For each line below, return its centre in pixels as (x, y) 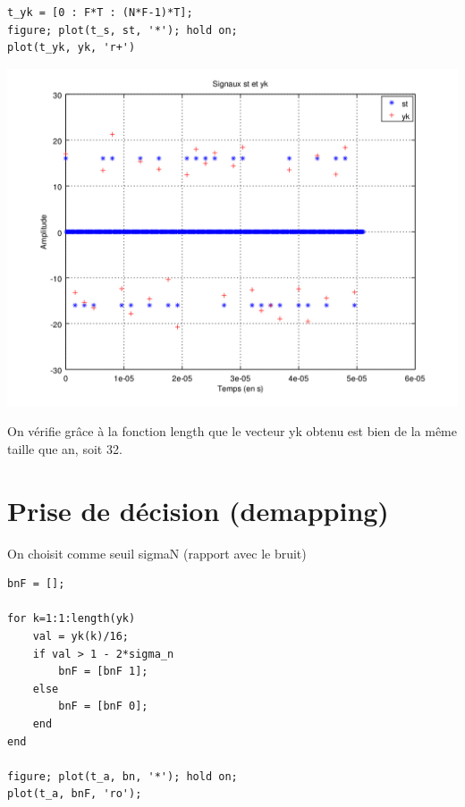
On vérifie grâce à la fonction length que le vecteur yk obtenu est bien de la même (232, 431)
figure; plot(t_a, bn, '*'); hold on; (123, 776)
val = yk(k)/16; (81, 637)
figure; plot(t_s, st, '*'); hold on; (123, 30)
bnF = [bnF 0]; (103, 706)
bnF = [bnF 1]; (103, 672)
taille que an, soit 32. (65, 448)
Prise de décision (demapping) (198, 510)
